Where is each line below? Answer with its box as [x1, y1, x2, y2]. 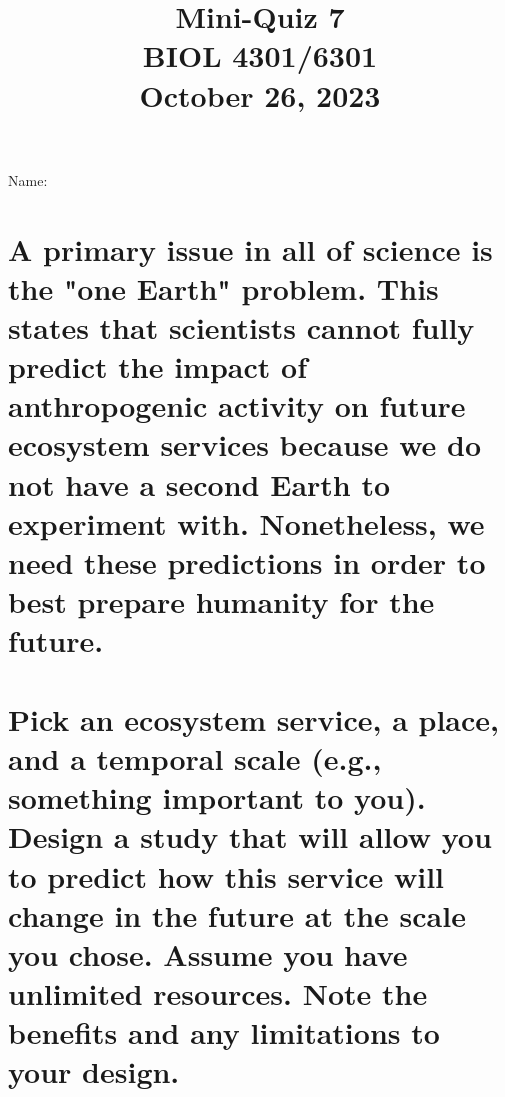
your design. [8, 1051, 180, 1092]
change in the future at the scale [8, 894, 466, 935]
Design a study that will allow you [8, 816, 492, 857]
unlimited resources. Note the [8, 973, 428, 1014]
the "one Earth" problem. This [8, 267, 439, 308]
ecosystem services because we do [8, 424, 482, 465]
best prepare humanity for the [8, 581, 435, 622]
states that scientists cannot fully [8, 306, 475, 347]
